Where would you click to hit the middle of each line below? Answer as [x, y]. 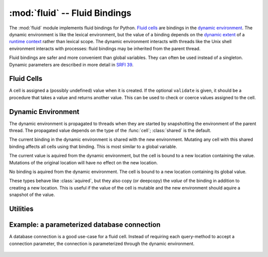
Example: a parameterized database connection [85, 225]
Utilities [21, 209]
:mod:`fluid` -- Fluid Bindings [70, 13]
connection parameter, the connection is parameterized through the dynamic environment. [102, 244]
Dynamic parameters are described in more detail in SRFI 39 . [71, 64]
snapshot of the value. [32, 195]
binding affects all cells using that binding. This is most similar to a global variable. [93, 146]
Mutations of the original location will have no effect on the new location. [84, 162]
